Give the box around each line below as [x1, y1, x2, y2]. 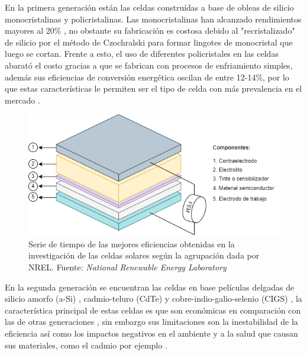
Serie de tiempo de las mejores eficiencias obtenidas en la [28, 237, 235, 250]
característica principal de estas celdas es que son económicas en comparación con [5, 304, 301, 316]
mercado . [5, 93, 40, 106]
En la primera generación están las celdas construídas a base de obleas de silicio [5, 1, 294, 13]
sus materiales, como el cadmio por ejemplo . [5, 338, 167, 351]
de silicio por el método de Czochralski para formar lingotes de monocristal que [5, 35, 293, 48]
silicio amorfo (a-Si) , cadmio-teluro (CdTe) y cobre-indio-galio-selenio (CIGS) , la [5, 292, 302, 305]
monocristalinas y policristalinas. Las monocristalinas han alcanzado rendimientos [5, 12, 302, 25]
